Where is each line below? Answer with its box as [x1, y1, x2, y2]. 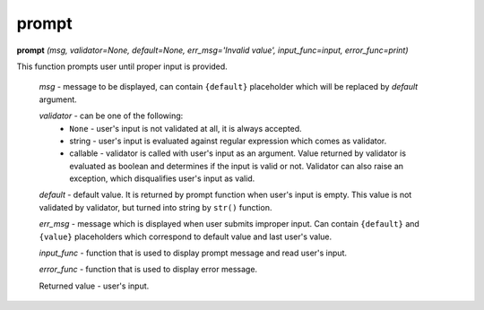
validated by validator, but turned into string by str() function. [39, 202, 272, 212]
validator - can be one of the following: [39, 110, 184, 121]
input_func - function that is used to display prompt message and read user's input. [39, 247, 347, 259]
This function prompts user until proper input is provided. [16, 61, 228, 72]
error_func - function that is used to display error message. [39, 264, 258, 275]
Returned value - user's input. [39, 280, 150, 291]
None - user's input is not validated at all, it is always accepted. [69, 123, 302, 133]
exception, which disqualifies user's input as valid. [69, 173, 255, 184]
